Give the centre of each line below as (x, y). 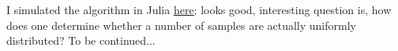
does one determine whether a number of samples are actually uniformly (181, 25)
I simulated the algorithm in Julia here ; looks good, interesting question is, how (199, 9)
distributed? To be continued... (81, 40)
